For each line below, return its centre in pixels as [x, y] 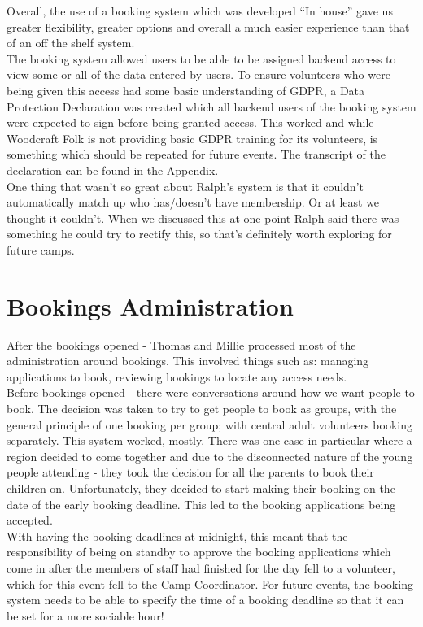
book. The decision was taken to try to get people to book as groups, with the [202, 408]
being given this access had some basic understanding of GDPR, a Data [186, 90]
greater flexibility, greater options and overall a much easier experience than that [208, 26]
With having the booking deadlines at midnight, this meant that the [177, 536]
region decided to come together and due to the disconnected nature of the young [210, 456]
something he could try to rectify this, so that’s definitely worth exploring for [199, 234]
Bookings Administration [150, 305]
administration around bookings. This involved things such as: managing [188, 361]
